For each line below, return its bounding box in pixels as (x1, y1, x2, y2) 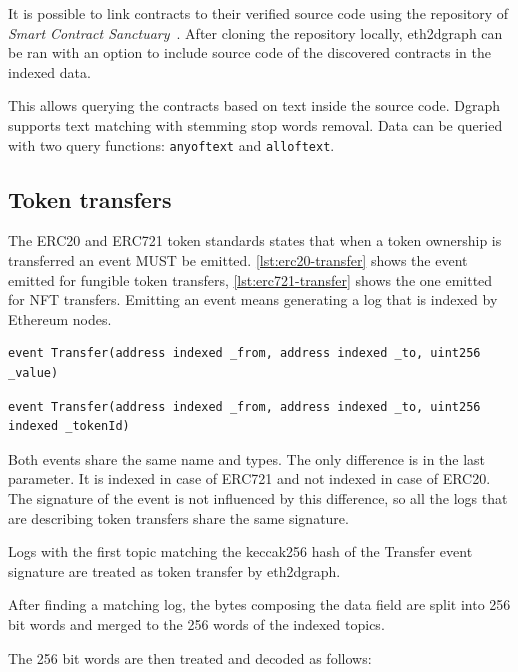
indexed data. (8, 61, 91, 82)
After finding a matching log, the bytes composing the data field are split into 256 (8, 594, 511, 615)
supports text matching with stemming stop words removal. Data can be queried (8, 114, 503, 135)
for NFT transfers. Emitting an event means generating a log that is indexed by (8, 289, 498, 310)
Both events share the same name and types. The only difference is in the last (8, 448, 486, 469)
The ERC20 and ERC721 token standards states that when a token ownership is (8, 230, 502, 251)
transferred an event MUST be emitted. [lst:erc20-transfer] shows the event (8, 250, 468, 271)
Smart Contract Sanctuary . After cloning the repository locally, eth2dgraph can (8, 22, 503, 43)
